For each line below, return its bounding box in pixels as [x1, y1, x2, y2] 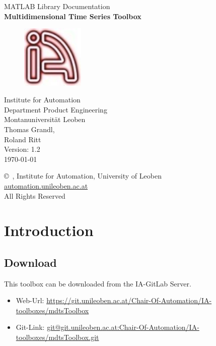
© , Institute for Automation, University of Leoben [4, 170, 162, 181]
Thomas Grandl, [4, 124, 55, 134]
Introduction [4, 220, 94, 241]
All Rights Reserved [4, 190, 65, 201]
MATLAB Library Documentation [4, 1, 110, 11]
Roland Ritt [4, 134, 41, 144]
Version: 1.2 [4, 144, 40, 154]
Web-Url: [16, 295, 44, 306]
